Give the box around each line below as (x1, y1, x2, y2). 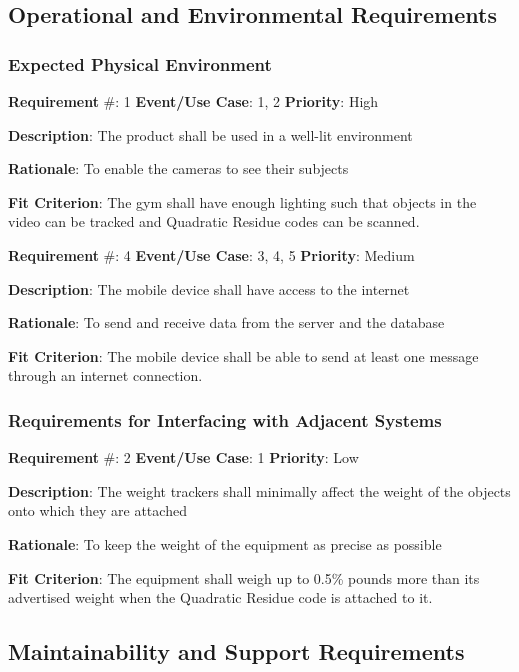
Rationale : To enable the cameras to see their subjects (8, 158, 349, 179)
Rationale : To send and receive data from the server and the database (8, 312, 445, 333)
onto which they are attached (8, 500, 187, 521)
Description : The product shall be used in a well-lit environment (8, 124, 413, 145)
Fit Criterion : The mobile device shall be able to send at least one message (8, 345, 479, 366)
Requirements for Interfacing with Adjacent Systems (8, 407, 442, 432)
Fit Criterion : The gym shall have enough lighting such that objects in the (8, 191, 477, 212)
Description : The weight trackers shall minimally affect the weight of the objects (8, 480, 511, 501)
